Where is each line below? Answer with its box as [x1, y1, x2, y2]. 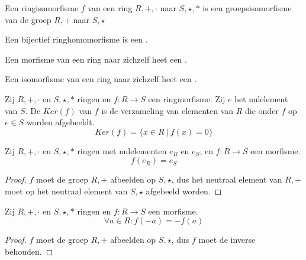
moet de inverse [198, 233, 256, 246]
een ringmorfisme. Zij [148, 92, 226, 105]
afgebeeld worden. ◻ [146, 184, 222, 197]
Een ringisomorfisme [5, 2, 79, 14]
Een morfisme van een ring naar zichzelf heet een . [5, 53, 187, 65]
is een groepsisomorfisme [202, 2, 292, 14]
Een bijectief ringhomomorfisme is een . [5, 33, 148, 45]
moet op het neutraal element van [5, 184, 128, 197]
